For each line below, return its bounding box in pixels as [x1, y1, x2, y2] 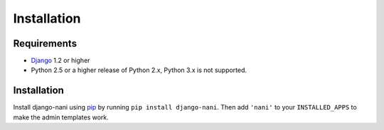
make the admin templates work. [13, 113, 110, 122]
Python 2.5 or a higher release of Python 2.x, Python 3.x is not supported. [31, 66, 247, 74]
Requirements [13, 37, 78, 49]
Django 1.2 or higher [31, 57, 90, 65]
